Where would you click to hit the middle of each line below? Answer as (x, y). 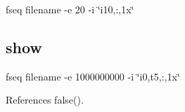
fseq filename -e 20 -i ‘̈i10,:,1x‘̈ (70, 9)
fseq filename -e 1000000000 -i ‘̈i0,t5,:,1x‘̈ (93, 76)
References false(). (45, 100)
